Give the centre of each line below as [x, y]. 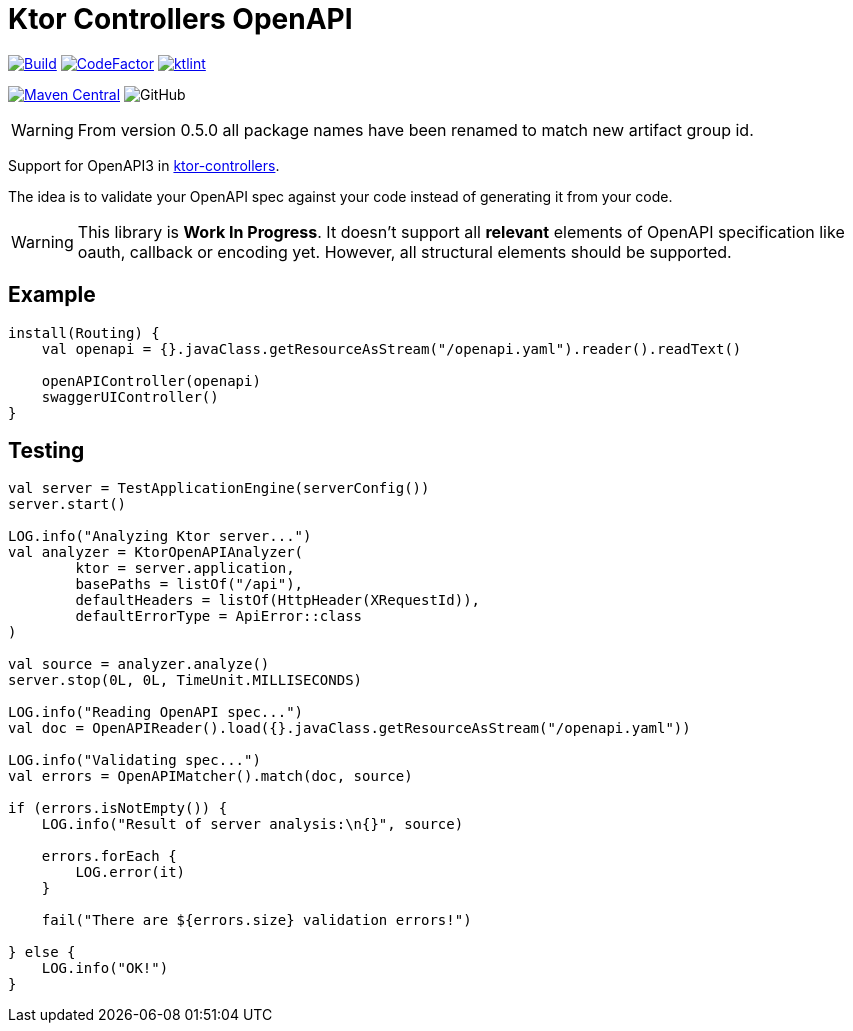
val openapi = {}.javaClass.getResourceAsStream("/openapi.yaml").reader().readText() [391, 348]
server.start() [67, 504]
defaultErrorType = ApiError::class [219, 616]
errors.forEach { [109, 856]
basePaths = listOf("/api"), [189, 584]
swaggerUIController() [130, 396]
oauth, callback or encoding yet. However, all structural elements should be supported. [404, 251]
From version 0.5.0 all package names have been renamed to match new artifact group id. [415, 129]
